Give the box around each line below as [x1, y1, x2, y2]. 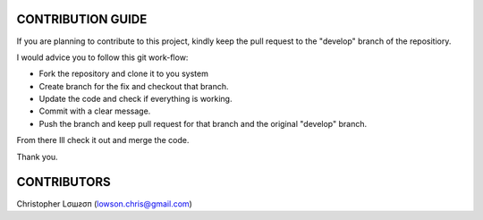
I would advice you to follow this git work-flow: [16, 52, 189, 63]
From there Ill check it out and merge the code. [16, 135, 190, 146]
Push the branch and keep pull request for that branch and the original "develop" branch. [38, 118, 367, 129]
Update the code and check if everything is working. [38, 94, 233, 105]
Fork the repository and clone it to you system [38, 68, 209, 80]
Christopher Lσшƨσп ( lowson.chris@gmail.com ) [16, 198, 192, 209]
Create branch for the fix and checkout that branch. [38, 80, 229, 91]
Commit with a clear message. [38, 106, 151, 116]
